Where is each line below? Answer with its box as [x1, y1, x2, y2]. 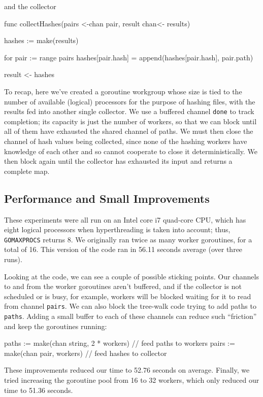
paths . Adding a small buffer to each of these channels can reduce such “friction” [4, 311, 257, 321]
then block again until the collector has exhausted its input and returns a [4, 156, 233, 166]
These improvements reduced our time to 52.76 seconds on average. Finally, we [4, 365, 250, 375]
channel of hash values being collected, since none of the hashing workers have [4, 136, 247, 146]
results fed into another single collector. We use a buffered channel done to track [4, 106, 254, 117]
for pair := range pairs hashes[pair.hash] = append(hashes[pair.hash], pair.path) [4, 52, 253, 62]
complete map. [4, 165, 50, 176]
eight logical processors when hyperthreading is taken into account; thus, [4, 224, 231, 235]
